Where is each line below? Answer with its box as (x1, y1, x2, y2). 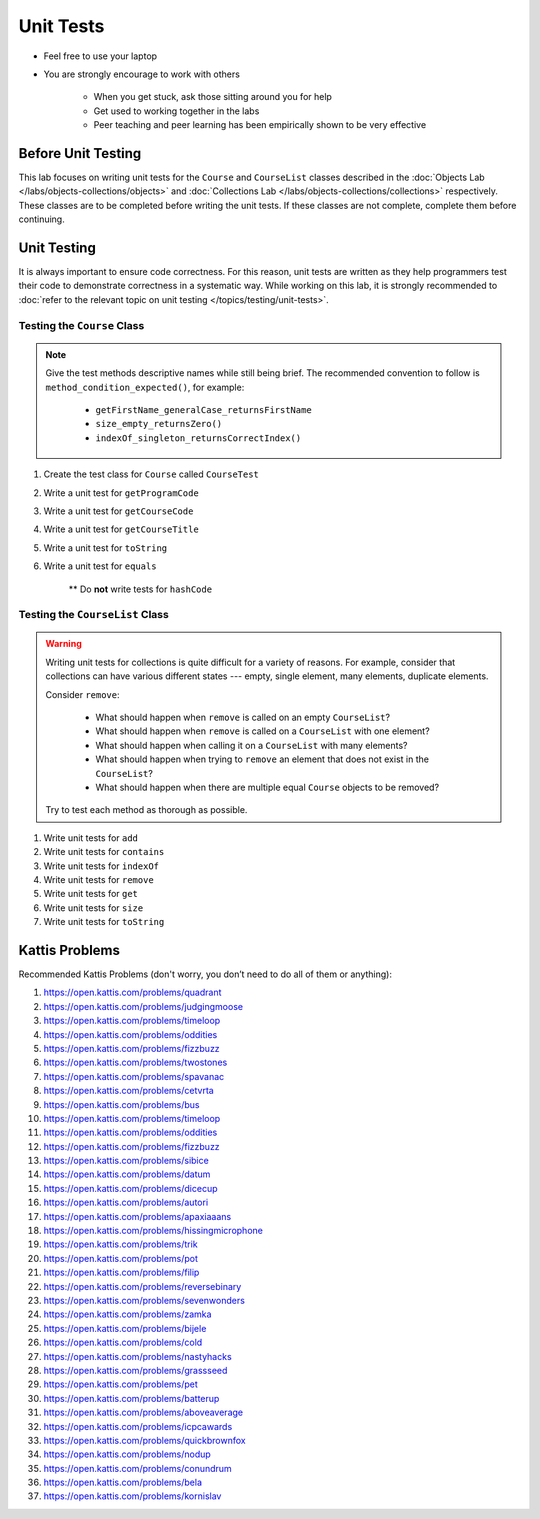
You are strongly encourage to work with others (43, 68, 240, 80)
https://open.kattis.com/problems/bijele (43, 1322, 207, 1334)
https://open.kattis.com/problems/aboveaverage (43, 1406, 244, 1419)
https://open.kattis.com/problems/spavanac (43, 1070, 225, 1082)
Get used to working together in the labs (93, 105, 260, 117)
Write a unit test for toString (43, 541, 168, 554)
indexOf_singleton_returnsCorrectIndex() (95, 432, 302, 444)
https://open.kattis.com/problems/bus (43, 1098, 200, 1110)
